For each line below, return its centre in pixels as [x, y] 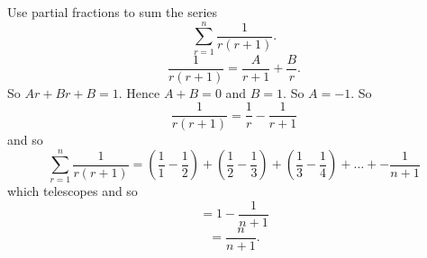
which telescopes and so [73, 191]
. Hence [139, 92]
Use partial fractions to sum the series [113, 12]
